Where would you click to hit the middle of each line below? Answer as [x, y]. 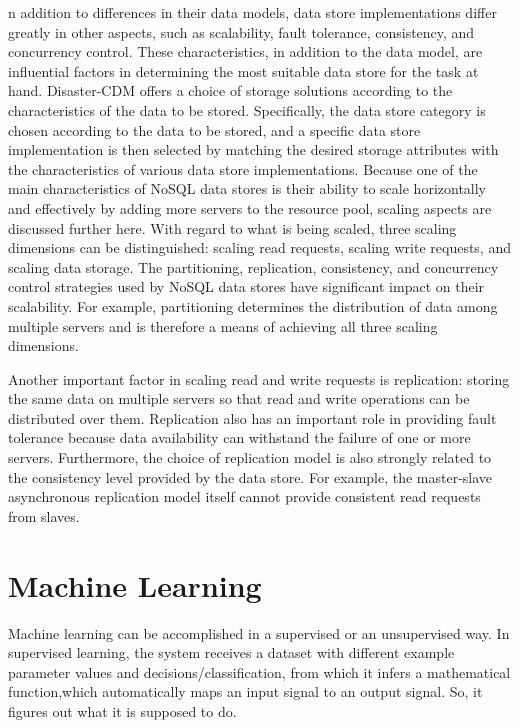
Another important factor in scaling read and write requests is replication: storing [259, 378]
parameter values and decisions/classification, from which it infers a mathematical [259, 671]
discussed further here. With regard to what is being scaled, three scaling [232, 227]
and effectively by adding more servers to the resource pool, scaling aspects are [250, 207]
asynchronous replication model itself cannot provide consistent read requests [244, 496]
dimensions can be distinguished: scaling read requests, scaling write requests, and [259, 247]
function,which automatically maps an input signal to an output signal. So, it [245, 691]
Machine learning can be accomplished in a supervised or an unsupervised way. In [259, 632]
